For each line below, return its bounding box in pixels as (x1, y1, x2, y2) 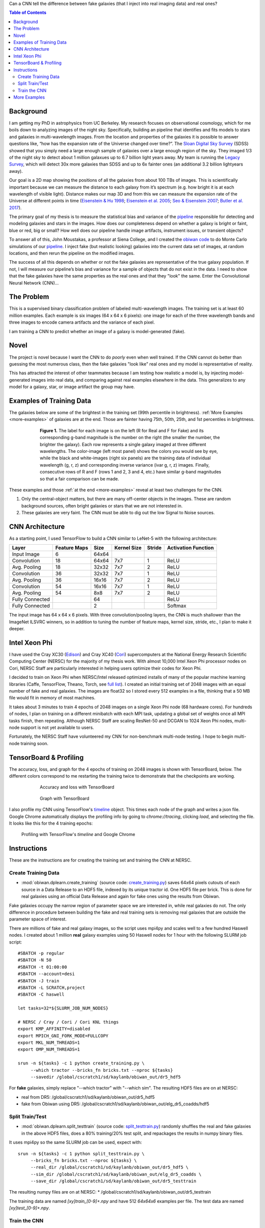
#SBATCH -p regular (18, 950, 65, 956)
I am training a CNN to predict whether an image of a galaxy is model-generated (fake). (9, 328, 186, 334)
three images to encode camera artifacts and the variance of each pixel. (9, 319, 155, 325)
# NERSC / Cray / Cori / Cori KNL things (18, 1019, 119, 1025)
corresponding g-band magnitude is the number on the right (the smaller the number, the (40, 435, 220, 441)
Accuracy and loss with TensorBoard (40, 784, 115, 790)
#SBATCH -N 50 (18, 957, 52, 963)
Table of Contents (9, 10, 47, 16)
